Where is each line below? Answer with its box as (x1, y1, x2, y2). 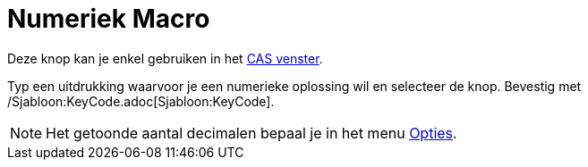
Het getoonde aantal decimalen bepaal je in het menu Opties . (46, 123, 457, 142)
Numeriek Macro (7, 4, 210, 34)
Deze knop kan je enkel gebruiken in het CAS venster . (7, 50, 323, 66)
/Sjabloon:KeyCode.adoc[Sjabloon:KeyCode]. (7, 93, 275, 109)
